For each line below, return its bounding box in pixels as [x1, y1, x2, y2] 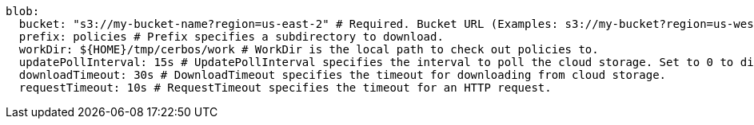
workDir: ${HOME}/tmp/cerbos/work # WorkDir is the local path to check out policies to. [18, 43, 599, 56]
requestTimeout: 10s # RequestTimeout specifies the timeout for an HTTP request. [18, 81, 552, 94]
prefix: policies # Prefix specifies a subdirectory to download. [18, 30, 444, 43]
